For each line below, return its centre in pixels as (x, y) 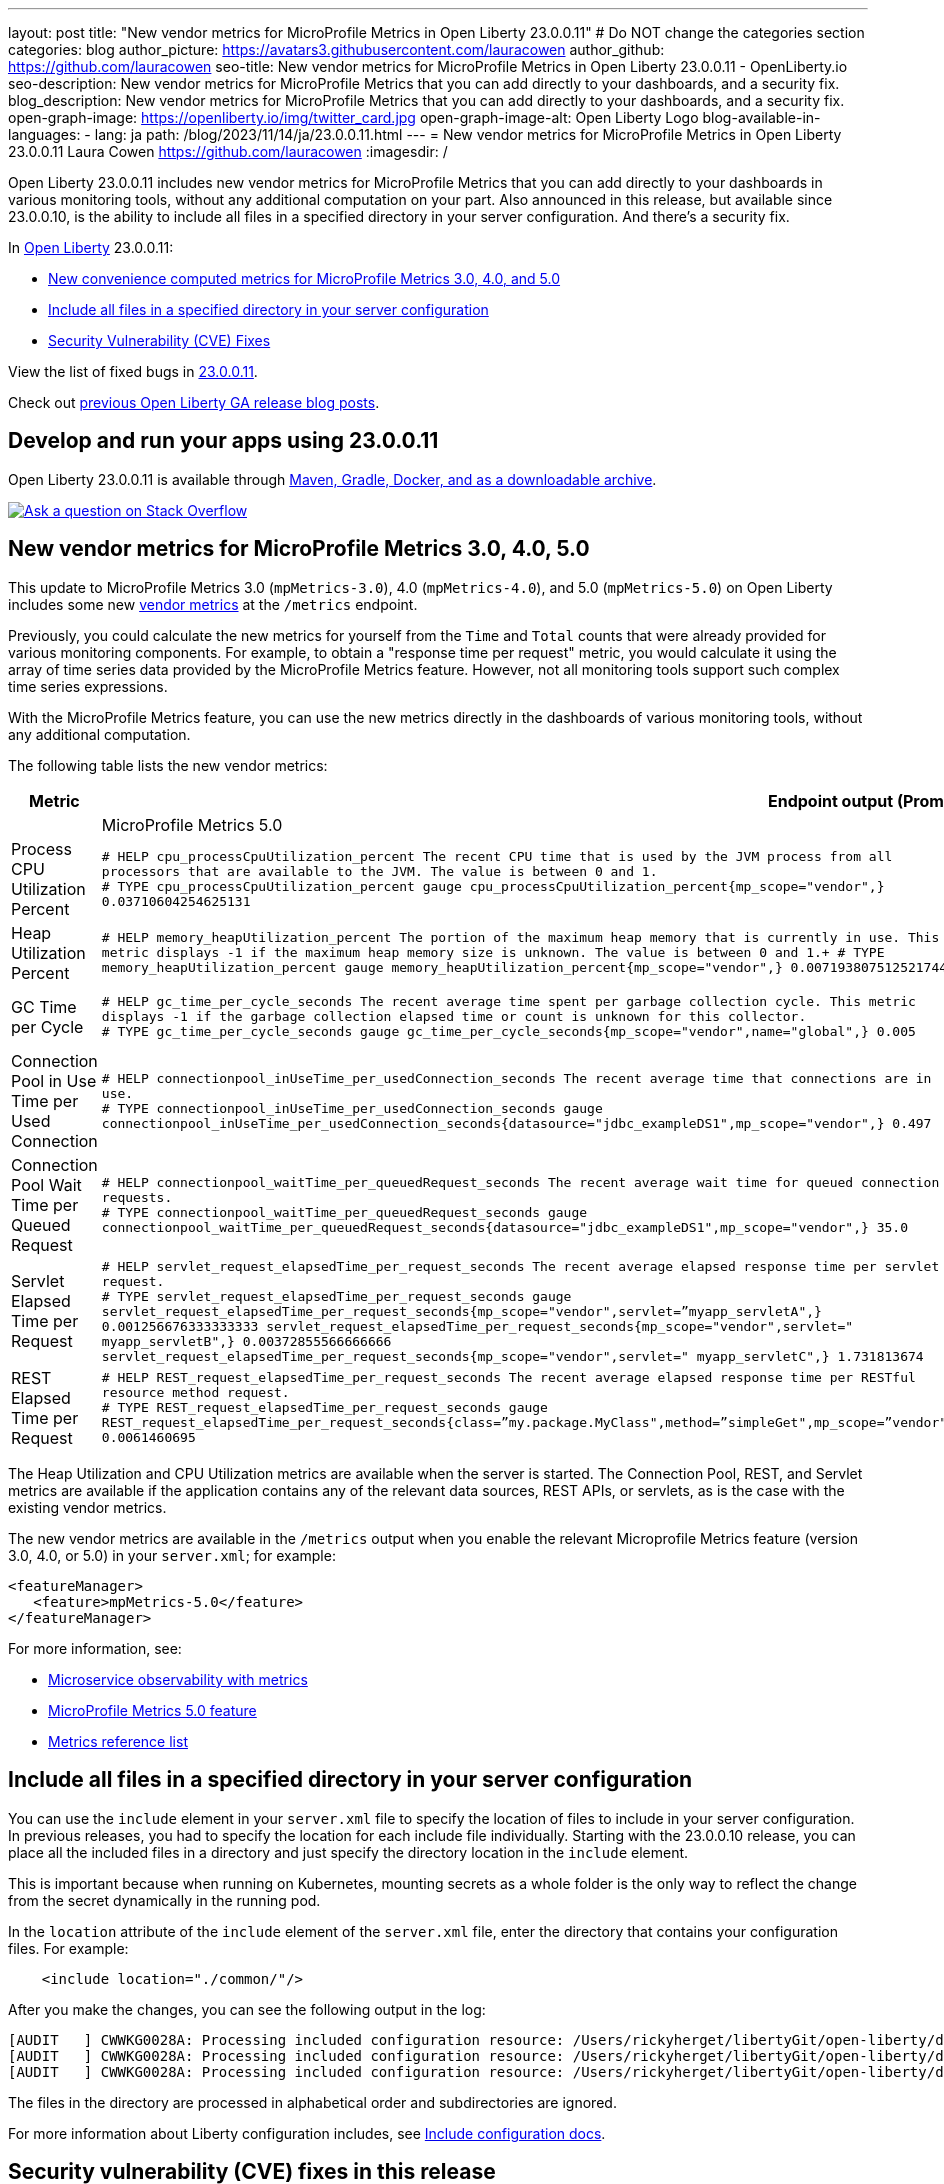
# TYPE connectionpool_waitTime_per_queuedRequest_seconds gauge (344, 1212)
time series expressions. (88, 686)
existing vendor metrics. (87, 1507)
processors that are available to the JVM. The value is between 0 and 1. (379, 871)
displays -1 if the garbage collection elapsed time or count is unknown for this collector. (454, 1017)
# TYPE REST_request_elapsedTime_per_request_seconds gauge (324, 1408)
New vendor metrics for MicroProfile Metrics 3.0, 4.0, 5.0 (299, 549)
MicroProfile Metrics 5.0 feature (152, 1710)
